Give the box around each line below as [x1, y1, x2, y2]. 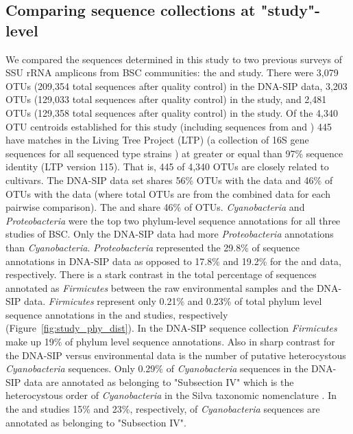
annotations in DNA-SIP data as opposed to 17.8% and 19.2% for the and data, [5, 253, 341, 268]
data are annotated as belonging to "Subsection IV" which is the [24, 374, 294, 389]
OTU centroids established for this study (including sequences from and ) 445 [5, 119, 332, 133]
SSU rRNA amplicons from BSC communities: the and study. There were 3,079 [5, 65, 339, 80]
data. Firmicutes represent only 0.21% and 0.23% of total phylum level [24, 294, 322, 308]
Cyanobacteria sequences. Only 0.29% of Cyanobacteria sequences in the [5, 361, 308, 376]
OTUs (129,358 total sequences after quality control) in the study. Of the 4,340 [5, 105, 338, 119]
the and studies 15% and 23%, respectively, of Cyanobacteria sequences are [5, 402, 320, 416]
